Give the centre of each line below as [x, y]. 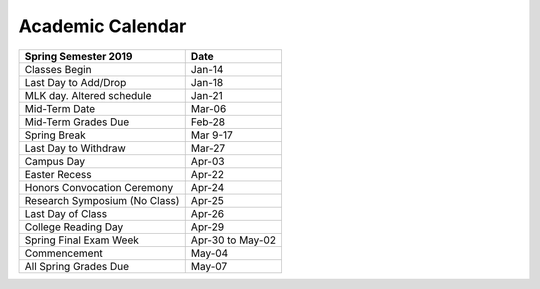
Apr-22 [207, 174]
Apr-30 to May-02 [233, 240]
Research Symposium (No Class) [102, 200]
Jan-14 [207, 69]
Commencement [64, 253]
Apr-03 [207, 161]
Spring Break [55, 135]
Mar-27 [208, 148]
